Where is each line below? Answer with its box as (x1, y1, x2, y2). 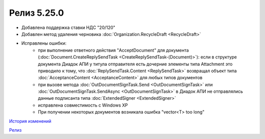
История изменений (9, 118, 52, 124)
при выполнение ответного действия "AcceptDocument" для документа (38, 47, 189, 53)
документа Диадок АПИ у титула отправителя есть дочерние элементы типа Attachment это (38, 61, 233, 67)
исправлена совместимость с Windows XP (38, 102, 128, 108)
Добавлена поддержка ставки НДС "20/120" (21, 25, 115, 30)
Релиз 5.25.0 (9, 7, 64, 18)
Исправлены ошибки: (21, 40, 67, 46)
